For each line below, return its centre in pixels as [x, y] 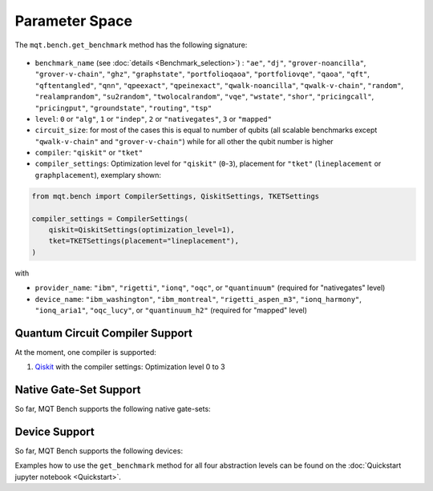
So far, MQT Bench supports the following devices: [99, 451]
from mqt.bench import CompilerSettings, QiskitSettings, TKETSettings [176, 196]
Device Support [55, 431]
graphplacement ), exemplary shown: [98, 175]
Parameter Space [73, 21]
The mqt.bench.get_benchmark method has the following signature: [131, 45]
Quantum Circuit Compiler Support [103, 333]
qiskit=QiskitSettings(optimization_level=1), [142, 229]
